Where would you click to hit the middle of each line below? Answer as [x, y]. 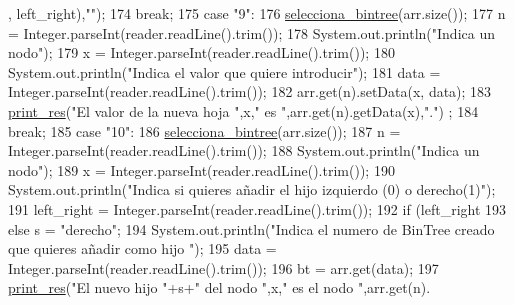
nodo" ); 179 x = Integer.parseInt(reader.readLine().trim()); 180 [201, 52]
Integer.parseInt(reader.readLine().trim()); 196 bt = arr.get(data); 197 [223, 267]
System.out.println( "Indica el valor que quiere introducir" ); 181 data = [224, 71]
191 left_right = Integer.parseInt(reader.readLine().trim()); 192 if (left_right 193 [257, 208]
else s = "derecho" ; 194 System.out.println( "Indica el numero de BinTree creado [251, 228]
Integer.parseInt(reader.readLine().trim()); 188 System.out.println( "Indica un [244, 150]
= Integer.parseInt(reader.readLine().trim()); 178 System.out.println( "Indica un [251, 32]
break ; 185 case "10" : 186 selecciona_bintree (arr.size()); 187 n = [204, 130]
